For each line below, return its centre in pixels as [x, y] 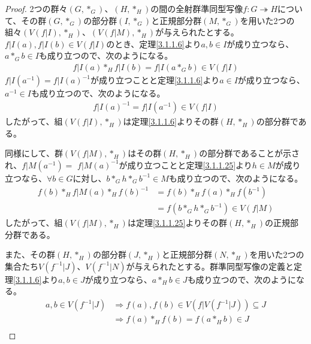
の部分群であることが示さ [249, 153]
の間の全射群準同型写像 [197, 8]
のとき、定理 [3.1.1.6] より [154, 43]
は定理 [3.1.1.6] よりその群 [171, 121]
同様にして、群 [34, 153]
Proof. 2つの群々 [36, 8]
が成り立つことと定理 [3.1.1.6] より [155, 80]
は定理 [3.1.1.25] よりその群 [177, 223]
